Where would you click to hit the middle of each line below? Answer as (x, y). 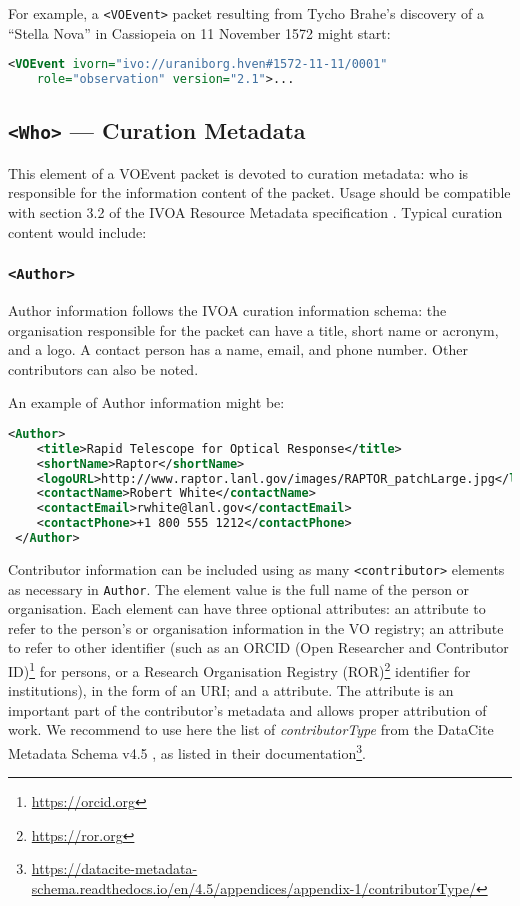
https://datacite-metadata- (114, 868)
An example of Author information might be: (146, 402)
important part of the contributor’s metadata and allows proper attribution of (247, 709)
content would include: (77, 231)
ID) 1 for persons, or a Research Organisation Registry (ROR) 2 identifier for (239, 669)
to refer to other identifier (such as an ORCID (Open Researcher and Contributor (258, 647)
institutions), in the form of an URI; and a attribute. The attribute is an (231, 690)
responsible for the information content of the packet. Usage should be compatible (259, 192)
